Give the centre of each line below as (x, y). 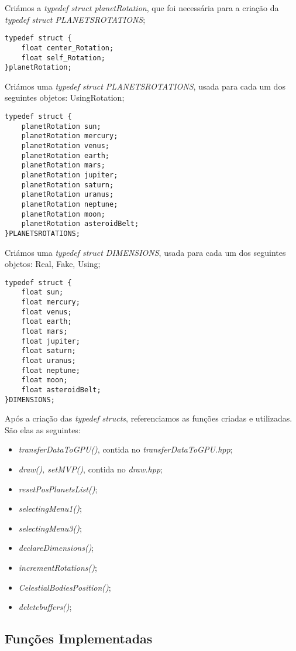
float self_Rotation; (63, 58)
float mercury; (51, 302)
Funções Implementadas (79, 638)
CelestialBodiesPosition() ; (65, 587)
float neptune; (51, 370)
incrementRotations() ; (58, 567)
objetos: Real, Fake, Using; (53, 264)
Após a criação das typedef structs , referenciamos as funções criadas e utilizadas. (149, 418)
